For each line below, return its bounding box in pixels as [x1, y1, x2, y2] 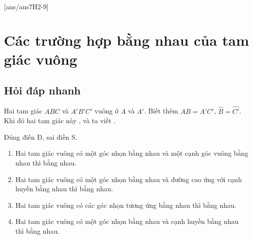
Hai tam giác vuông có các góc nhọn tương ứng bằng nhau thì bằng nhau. [15, 200, 236, 210]
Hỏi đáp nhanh [4, 82, 81, 97]
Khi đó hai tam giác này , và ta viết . [4, 115, 116, 126]
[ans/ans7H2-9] [4, 1, 49, 11]
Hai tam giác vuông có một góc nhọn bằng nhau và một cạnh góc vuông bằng [15, 148, 249, 158]
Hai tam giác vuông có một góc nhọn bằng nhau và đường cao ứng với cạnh [15, 174, 242, 184]
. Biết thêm [144, 106, 178, 116]
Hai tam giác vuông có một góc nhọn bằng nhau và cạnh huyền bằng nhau [15, 216, 239, 226]
